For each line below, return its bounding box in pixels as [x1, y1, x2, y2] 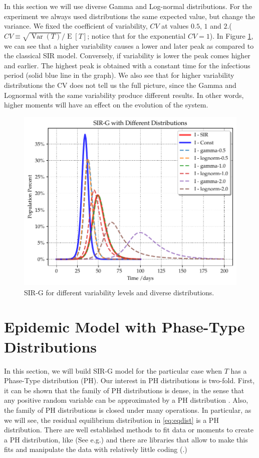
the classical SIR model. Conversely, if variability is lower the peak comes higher [4, 50, 250, 61]
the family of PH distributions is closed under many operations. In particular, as [4, 404, 251, 415]
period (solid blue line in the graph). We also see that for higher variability [4, 70, 234, 80]
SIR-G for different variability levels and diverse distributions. [24, 287, 214, 297]
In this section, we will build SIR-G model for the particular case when [4, 365, 222, 376]
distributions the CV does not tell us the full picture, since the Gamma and [4, 79, 236, 90]
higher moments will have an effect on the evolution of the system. [4, 99, 208, 110]
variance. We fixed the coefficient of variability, [4, 21, 148, 31]
